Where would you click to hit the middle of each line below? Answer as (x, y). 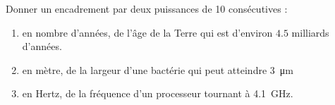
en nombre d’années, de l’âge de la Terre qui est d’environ (147, 32)
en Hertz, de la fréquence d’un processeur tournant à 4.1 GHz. (158, 93)
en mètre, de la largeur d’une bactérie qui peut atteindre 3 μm (158, 69)
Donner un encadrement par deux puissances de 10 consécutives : (147, 8)
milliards (310, 32)
